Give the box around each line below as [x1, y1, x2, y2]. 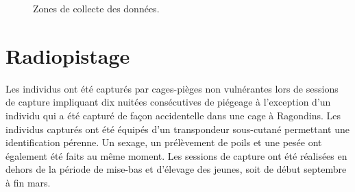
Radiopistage [5, 41, 130, 69]
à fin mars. [5, 175, 51, 189]
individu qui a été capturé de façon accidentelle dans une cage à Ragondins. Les [5, 108, 341, 122]
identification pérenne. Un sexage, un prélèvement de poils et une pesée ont [5, 135, 322, 149]
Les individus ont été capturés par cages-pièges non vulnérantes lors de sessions [5, 81, 339, 95]
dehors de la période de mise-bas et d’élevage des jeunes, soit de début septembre [5, 162, 347, 176]
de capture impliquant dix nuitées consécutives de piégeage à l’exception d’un [5, 95, 331, 109]
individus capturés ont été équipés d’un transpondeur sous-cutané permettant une [5, 121, 350, 136]
